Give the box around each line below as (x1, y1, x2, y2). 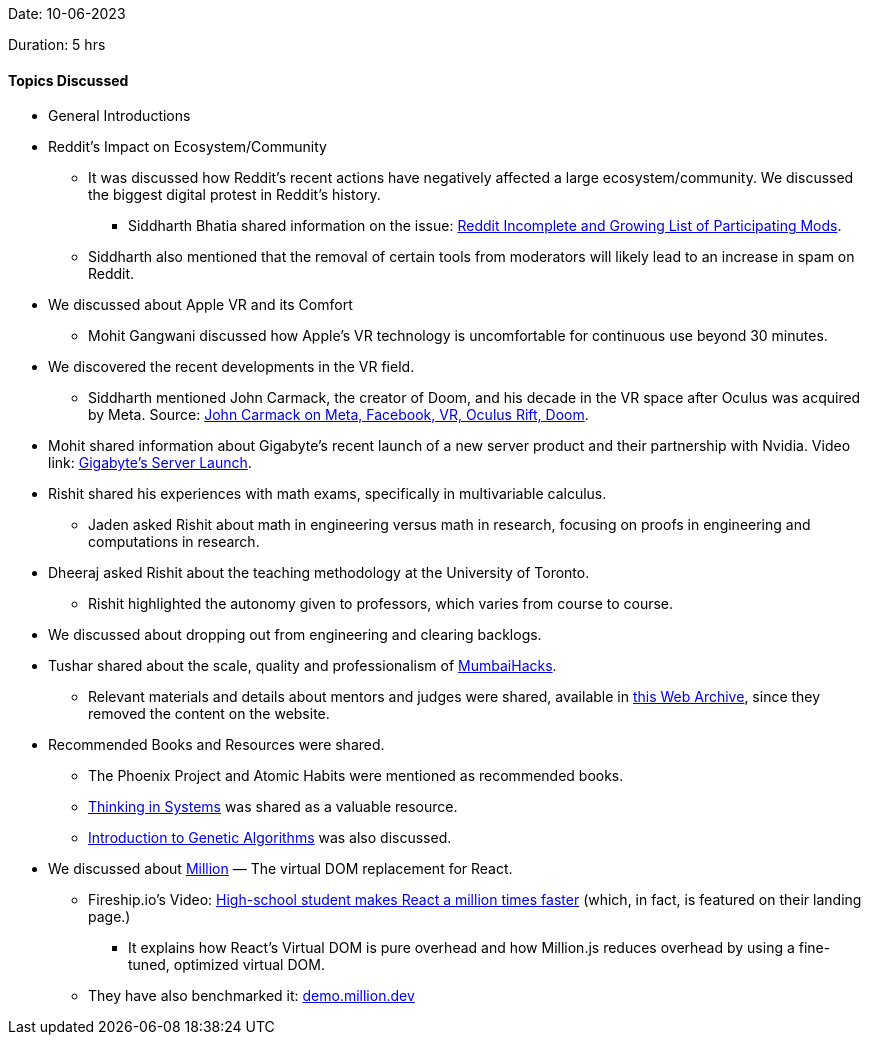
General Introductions (48, 107, 191, 125)
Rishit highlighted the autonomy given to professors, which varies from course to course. (88, 595, 674, 613)
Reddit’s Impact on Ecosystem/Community (48, 138, 327, 156)
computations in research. (88, 533, 260, 551)
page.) (88, 908, 131, 926)
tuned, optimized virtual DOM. (128, 956, 325, 974)
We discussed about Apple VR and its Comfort (48, 296, 353, 314)
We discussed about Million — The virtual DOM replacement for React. (48, 860, 513, 878)
